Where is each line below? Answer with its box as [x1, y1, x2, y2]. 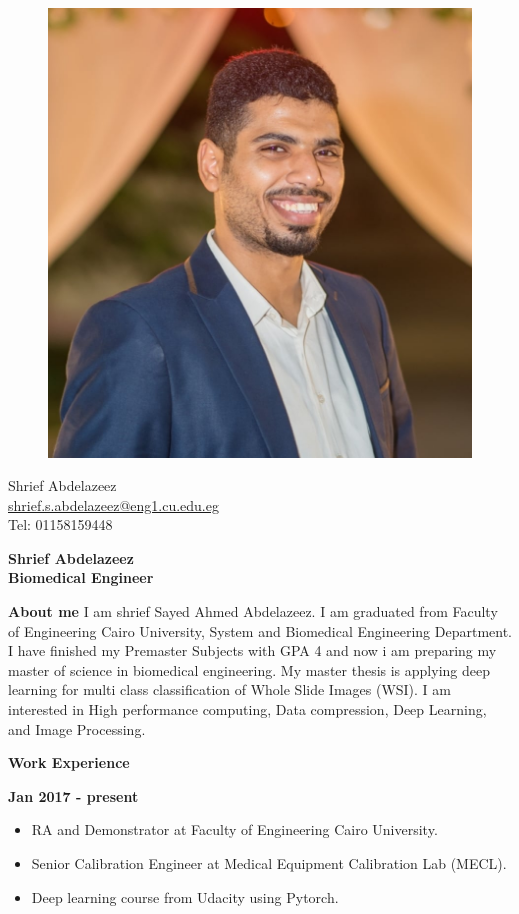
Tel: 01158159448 [8, 514, 113, 535]
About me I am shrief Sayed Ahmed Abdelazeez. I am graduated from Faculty [8, 601, 498, 622]
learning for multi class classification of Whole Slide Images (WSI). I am [8, 679, 452, 700]
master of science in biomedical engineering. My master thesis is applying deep [8, 659, 490, 680]
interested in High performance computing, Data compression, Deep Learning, [8, 699, 487, 720]
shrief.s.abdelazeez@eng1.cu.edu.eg [8, 494, 219, 515]
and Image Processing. [8, 718, 146, 739]
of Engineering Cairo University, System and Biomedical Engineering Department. [8, 620, 512, 641]
